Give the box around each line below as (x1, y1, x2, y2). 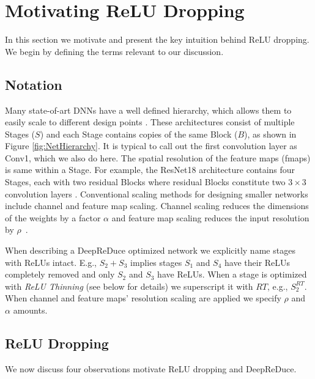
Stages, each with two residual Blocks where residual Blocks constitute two (5, 175, 286, 188)
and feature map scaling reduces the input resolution (111, 211, 309, 224)
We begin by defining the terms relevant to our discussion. (5, 45, 224, 57)
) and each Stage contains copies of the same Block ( (40, 127, 238, 140)
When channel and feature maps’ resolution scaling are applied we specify (5, 292, 281, 304)
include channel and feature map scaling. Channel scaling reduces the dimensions (5, 199, 309, 212)
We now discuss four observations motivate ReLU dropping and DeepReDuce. (5, 362, 297, 375)
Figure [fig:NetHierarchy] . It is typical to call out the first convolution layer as (5, 139, 297, 152)
